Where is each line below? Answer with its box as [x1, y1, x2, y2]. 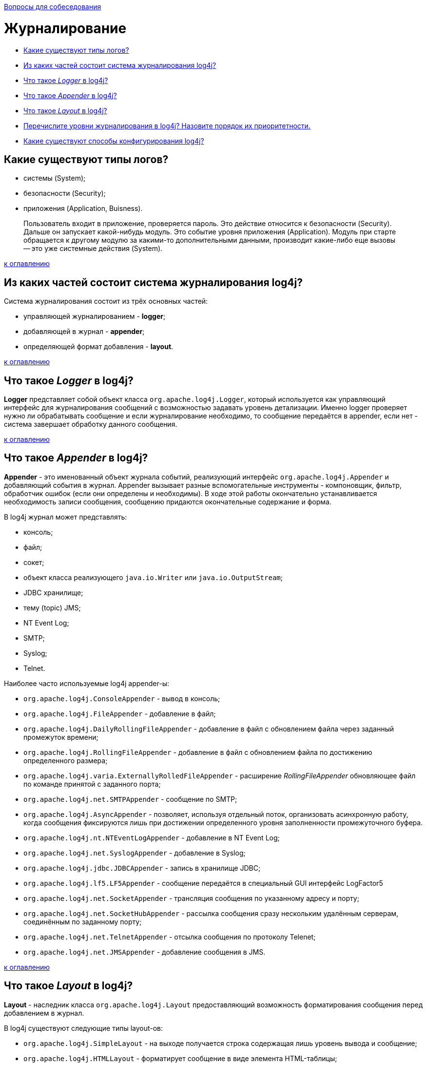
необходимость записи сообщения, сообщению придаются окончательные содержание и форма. [4, 497, 331, 506]
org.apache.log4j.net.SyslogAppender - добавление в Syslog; [23, 848, 246, 857]
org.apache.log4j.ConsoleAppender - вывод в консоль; [23, 694, 220, 703]
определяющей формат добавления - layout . [23, 342, 174, 351]
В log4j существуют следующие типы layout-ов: [4, 1023, 163, 1032]
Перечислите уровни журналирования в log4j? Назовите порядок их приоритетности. [23, 121, 311, 130]
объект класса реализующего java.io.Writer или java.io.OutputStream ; [23, 573, 283, 582]
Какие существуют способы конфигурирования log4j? [23, 136, 204, 145]
